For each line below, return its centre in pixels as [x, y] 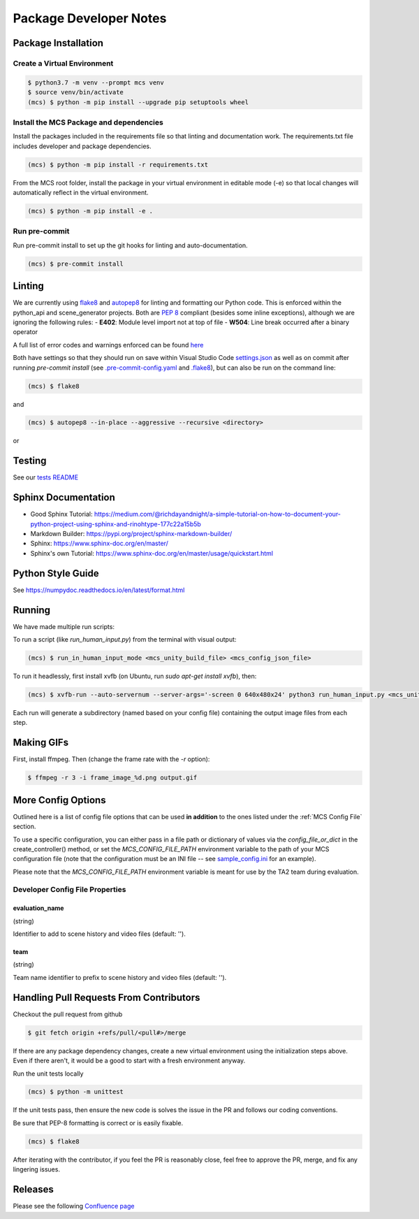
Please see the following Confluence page [74, 1206]
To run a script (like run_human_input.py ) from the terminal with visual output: [125, 640]
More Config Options [59, 800]
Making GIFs [41, 743]
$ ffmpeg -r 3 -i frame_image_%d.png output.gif [112, 778]
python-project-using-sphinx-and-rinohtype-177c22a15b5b [116, 524]
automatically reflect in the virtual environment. [81, 192]
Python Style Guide [56, 573]
